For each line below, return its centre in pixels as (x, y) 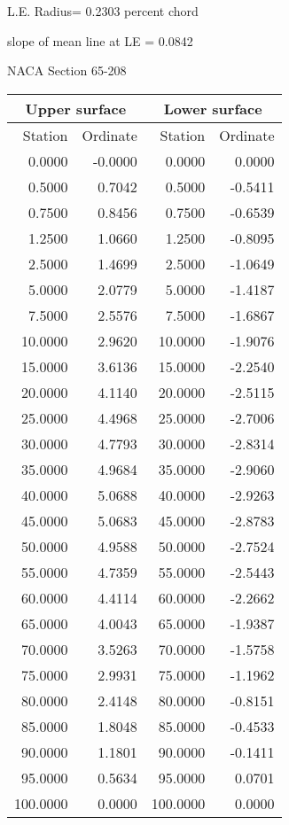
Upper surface (76, 108)
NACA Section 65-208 (67, 70)
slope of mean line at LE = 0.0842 (100, 40)
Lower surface (213, 108)
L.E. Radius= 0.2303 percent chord (103, 11)
